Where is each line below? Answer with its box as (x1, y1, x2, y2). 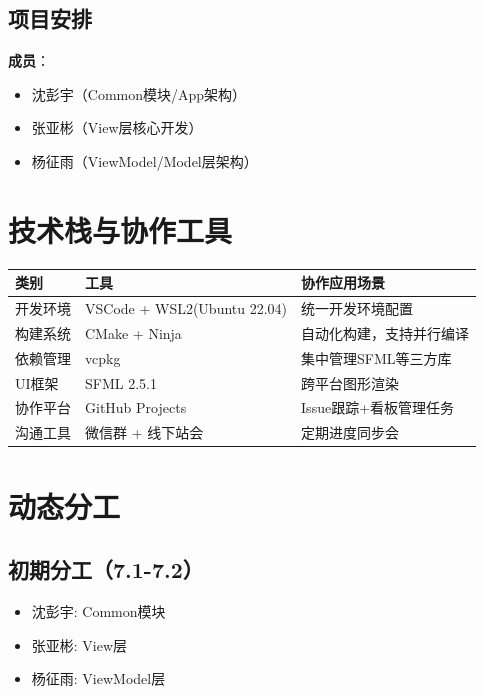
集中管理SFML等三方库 (301, 347, 452, 368)
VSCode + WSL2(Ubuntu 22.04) (85, 298, 288, 319)
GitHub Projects (85, 397, 187, 418)
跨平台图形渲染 (301, 372, 400, 393)
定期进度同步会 (301, 422, 400, 443)
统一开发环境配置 (301, 298, 414, 319)
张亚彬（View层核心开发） (31, 117, 203, 138)
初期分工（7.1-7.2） (8, 554, 204, 585)
